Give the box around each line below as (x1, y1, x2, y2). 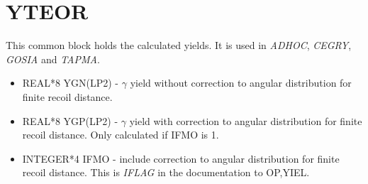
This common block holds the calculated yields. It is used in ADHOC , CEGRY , (6, 38, 352, 53)
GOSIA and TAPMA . (6, 51, 100, 66)
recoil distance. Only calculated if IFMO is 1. (22, 127, 219, 142)
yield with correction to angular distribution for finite (129, 113, 362, 128)
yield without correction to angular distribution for (130, 75, 352, 90)
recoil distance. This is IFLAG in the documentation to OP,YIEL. (22, 165, 310, 180)
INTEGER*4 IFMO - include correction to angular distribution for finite (22, 151, 340, 166)
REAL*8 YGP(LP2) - (22, 113, 118, 128)
